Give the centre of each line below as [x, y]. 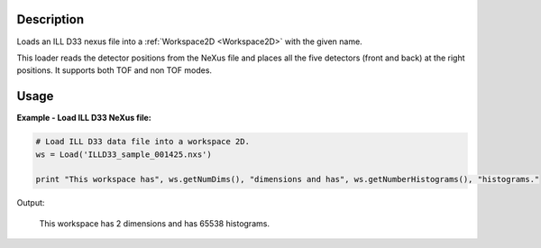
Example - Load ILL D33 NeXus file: [84, 118]
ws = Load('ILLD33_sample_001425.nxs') [124, 154]
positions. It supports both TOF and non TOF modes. [114, 70]
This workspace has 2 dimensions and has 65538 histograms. [155, 223]
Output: [31, 203]
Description [50, 19]
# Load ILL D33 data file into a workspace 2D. [142, 142]
